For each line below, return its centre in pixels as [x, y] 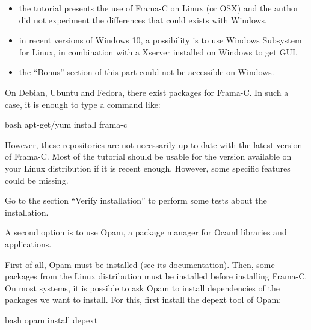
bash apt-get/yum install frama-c [66, 124]
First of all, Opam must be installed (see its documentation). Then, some [140, 264]
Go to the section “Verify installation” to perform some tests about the [136, 200]
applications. [28, 244]
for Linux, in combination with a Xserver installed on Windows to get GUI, [158, 51]
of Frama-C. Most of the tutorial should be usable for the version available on [148, 156]
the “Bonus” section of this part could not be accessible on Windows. [146, 72]
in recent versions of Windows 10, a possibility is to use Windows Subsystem [160, 40]
